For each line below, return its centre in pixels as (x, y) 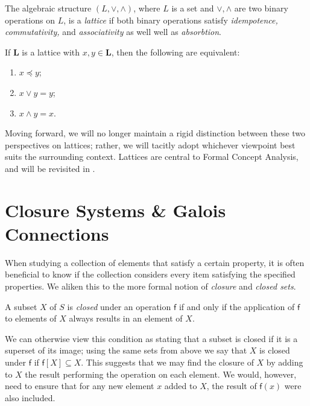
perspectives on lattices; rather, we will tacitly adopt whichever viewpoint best (150, 144)
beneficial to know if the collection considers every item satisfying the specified (150, 274)
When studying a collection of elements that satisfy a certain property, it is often (155, 262)
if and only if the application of (237, 306)
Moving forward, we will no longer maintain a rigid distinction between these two (155, 133)
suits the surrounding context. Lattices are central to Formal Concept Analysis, (152, 157)
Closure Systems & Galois (115, 210)
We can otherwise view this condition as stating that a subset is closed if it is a (151, 338)
